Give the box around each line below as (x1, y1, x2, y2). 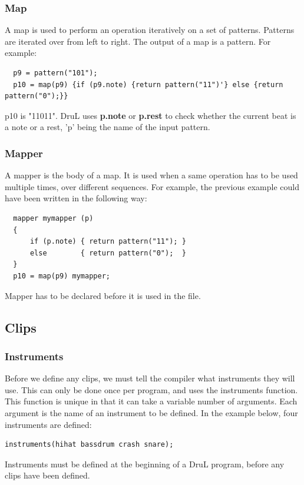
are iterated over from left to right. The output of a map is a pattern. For (5, 35, 271, 47)
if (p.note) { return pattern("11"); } (29, 237, 186, 246)
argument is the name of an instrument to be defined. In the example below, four (5, 406, 298, 418)
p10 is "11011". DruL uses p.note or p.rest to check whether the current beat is (5, 109, 296, 121)
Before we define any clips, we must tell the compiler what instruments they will (5, 372, 295, 384)
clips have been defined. (5, 469, 90, 481)
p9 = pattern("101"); (13, 69, 98, 77)
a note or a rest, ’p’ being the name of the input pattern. (5, 121, 210, 133)
